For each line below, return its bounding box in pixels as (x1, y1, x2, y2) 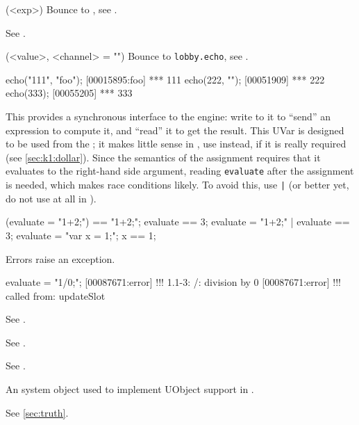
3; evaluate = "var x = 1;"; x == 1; (6, 227, 156, 242)
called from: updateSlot (6, 288, 106, 303)
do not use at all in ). (6, 191, 97, 205)
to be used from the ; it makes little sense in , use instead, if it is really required (6, 136, 347, 151)
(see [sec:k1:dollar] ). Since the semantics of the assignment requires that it (6, 150, 321, 164)
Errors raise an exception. (6, 251, 115, 266)
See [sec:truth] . (6, 405, 69, 419)
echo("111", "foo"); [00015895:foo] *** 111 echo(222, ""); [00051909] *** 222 (6, 72, 325, 86)
